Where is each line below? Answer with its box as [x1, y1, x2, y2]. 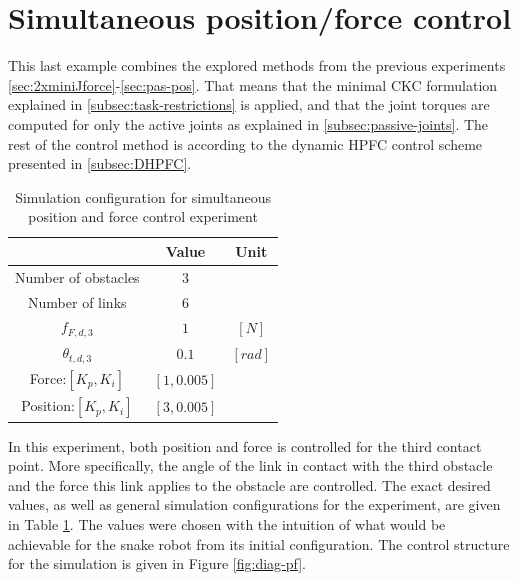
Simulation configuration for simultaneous [15, 186, 271, 207]
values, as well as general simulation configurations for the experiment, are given [8, 494, 501, 515]
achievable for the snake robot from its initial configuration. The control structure [8, 533, 510, 554]
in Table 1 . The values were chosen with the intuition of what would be [8, 513, 446, 534]
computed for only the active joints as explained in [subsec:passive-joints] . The [8, 113, 489, 134]
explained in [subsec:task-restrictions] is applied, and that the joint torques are [8, 94, 490, 115]
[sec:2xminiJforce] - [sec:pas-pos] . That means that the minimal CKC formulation [8, 74, 498, 95]
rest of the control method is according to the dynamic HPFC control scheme [8, 133, 483, 154]
